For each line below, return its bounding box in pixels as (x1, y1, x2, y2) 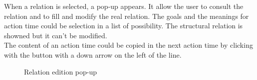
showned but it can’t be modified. (4, 30, 107, 40)
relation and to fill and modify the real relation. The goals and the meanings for (4, 10, 249, 21)
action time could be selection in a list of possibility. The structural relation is (4, 20, 243, 31)
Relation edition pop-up (24, 66, 97, 77)
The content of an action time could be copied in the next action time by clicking (4, 40, 253, 50)
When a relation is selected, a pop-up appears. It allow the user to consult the (4, 1, 244, 11)
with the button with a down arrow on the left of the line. (4, 49, 182, 60)
